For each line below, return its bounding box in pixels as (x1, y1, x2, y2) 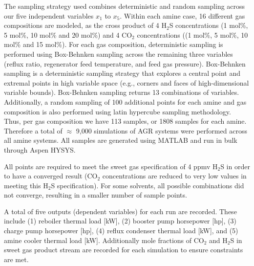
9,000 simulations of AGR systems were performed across (76, 125, 247, 135)
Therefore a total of (4, 125, 63, 135)
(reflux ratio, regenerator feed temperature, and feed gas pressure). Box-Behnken (4, 58, 246, 68)
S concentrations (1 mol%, (169, 20, 248, 30)
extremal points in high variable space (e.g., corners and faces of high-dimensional (4, 77, 249, 88)
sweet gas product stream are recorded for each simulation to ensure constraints (4, 244, 243, 255)
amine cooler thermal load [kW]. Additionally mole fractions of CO (4, 235, 204, 245)
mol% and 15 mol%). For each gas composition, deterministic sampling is (4, 39, 223, 49)
